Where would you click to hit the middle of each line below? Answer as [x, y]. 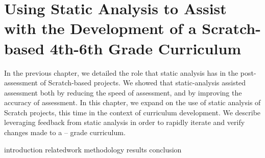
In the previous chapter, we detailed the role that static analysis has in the [121, 72]
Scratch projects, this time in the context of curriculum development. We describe [132, 112]
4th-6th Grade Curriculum [146, 48]
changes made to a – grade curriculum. [65, 132]
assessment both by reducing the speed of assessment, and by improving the [123, 92]
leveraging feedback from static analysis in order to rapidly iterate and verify [125, 122]
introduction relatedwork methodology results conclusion [93, 149]
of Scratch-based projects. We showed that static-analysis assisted [143, 83]
